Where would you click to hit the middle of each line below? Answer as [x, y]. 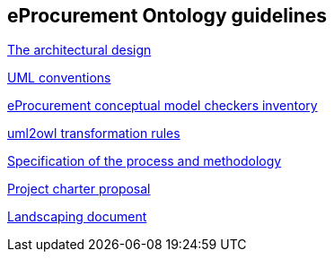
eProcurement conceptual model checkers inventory [163, 106]
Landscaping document [77, 217]
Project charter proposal [79, 189]
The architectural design [79, 50]
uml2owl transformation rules [94, 134]
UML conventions [59, 78]
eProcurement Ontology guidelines [167, 16]
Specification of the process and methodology [145, 161]
